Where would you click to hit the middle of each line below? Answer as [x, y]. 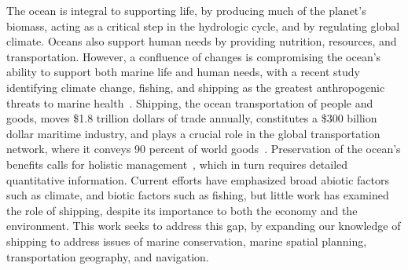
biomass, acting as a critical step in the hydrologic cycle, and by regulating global [203, 26]
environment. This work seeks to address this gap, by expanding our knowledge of [204, 226]
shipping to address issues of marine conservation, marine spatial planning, [187, 241]
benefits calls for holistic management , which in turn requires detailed [177, 164]
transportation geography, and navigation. [108, 256]
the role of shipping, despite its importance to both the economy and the [182, 210]
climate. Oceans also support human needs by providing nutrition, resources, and [202, 41]
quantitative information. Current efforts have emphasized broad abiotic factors [198, 179]
